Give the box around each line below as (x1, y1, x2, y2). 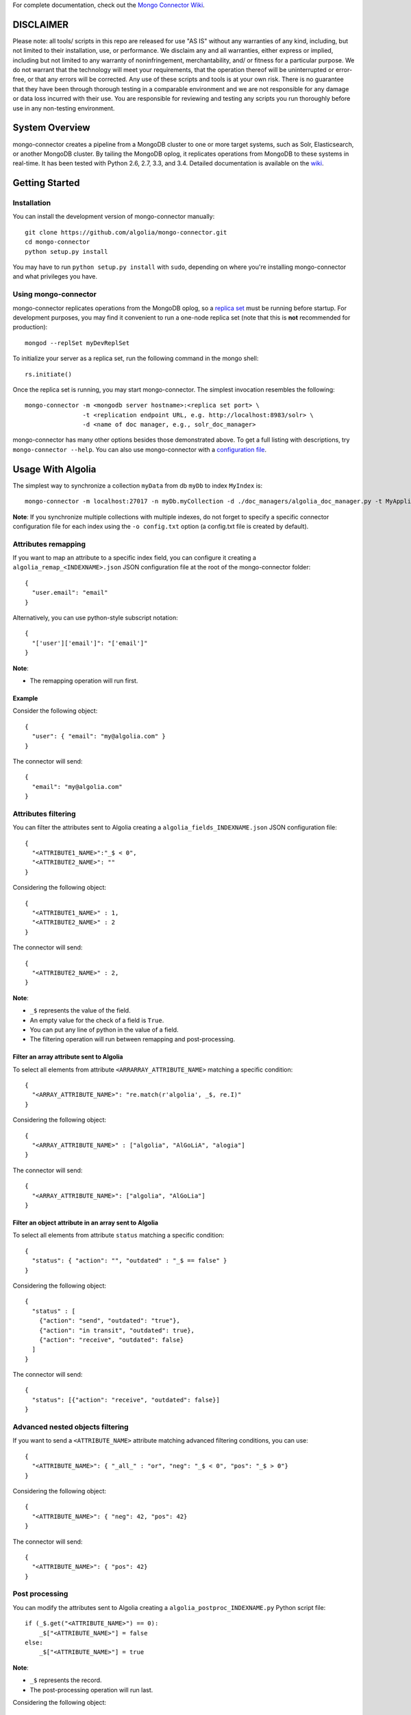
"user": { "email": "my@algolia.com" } (32, 733, 166, 740)
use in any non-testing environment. (12, 104, 115, 113)
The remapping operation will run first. (29, 676, 138, 685)
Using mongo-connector (12, 289, 97, 299)
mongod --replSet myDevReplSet (25, 339, 130, 346)
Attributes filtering (12, 809, 76, 818)
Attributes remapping (12, 539, 86, 549)
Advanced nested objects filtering (12, 1422, 129, 1432)
